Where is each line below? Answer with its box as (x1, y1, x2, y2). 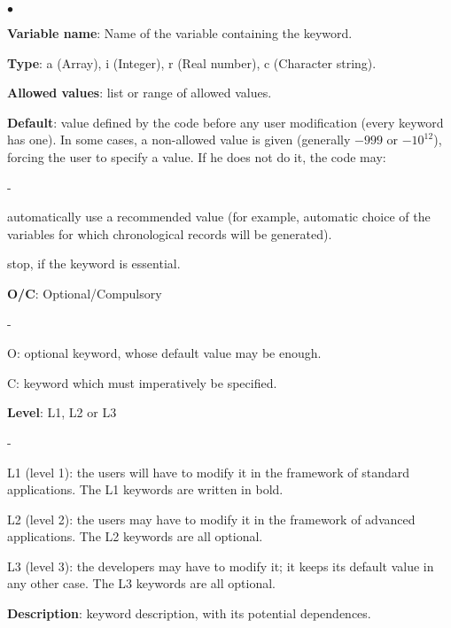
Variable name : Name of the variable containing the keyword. (7, 24, 353, 42)
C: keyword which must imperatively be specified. (7, 373, 277, 392)
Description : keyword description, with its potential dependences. (7, 604, 371, 623)
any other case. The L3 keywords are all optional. (7, 574, 276, 593)
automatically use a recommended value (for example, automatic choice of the (7, 207, 431, 226)
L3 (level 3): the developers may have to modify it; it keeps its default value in (7, 556, 434, 575)
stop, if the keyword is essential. (7, 254, 181, 273)
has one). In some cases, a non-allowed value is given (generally (7, 130, 351, 149)
